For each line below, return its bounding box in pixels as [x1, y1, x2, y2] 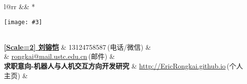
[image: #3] [4, 18, 42, 26]
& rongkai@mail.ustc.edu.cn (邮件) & [4, 51, 115, 61]
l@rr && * [4, 1, 35, 11]
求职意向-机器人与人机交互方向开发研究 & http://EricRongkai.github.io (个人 [4, 61, 243, 71]
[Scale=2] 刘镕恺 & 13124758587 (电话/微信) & [4, 42, 151, 52]
